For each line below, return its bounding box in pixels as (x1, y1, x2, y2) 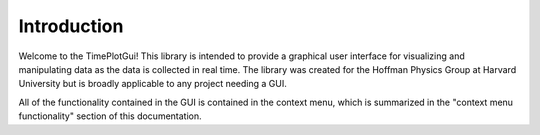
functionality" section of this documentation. (18, 110, 202, 122)
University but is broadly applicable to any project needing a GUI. (18, 78, 287, 90)
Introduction (18, 15, 124, 37)
